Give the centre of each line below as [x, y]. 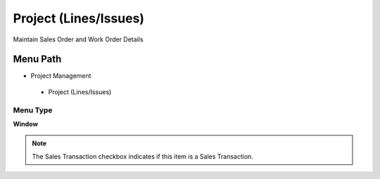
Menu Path [37, 59]
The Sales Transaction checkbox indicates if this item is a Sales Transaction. [142, 156]
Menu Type [33, 110]
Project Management [61, 76]
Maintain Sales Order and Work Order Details [78, 39]
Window [26, 124]
